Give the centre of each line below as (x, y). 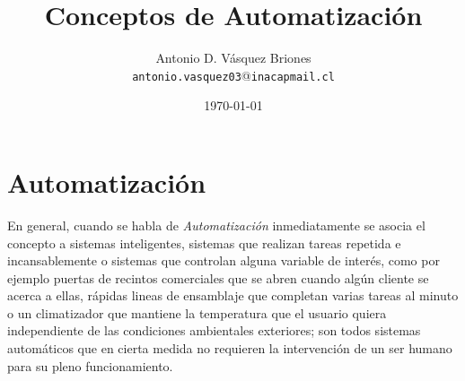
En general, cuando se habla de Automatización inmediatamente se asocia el (216, 225)
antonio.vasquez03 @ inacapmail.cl (233, 75)
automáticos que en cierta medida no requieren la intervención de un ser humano (230, 348)
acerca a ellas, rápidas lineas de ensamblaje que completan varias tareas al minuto (233, 295)
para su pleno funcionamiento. (90, 365)
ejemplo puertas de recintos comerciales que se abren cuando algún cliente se (218, 277)
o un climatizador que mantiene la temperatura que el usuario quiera (197, 312)
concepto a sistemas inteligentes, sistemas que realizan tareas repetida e (204, 242)
